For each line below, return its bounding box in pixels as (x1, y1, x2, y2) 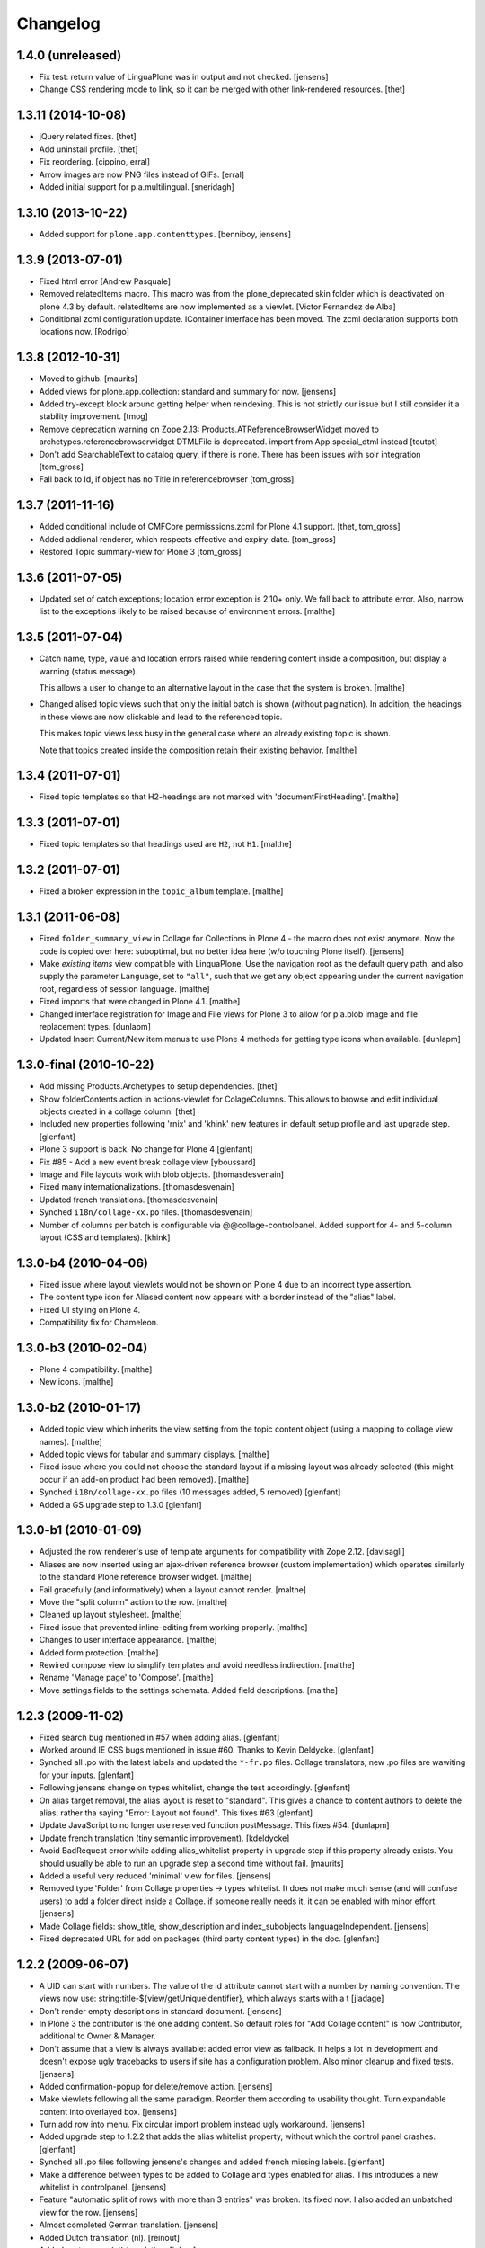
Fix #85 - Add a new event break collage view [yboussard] (39, 1156, 256, 1167)
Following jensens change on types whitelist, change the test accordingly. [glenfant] (39, 1782, 351, 1793)
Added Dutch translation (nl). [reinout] (39, 2232, 180, 2243)
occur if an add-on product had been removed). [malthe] (39, 1474, 250, 1485)
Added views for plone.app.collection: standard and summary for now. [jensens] (39, 386, 337, 397)
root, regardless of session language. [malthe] (39, 983, 210, 994)
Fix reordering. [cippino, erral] (39, 156, 151, 167)
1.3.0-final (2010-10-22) (16, 1057, 154, 1073)
